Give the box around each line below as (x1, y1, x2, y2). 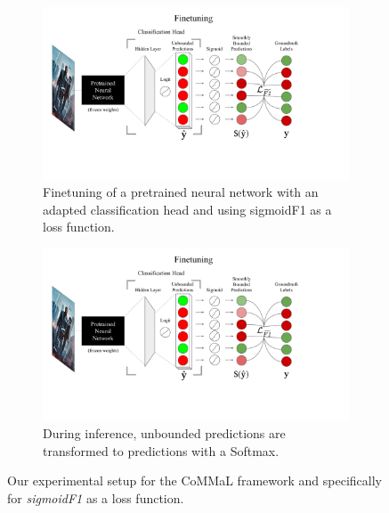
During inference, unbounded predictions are (43, 423, 286, 442)
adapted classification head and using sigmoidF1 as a (43, 199, 332, 218)
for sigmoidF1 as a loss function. (7, 488, 184, 507)
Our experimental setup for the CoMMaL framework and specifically (7, 471, 382, 490)
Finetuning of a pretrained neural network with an (43, 183, 319, 201)
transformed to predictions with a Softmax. (43, 441, 280, 460)
